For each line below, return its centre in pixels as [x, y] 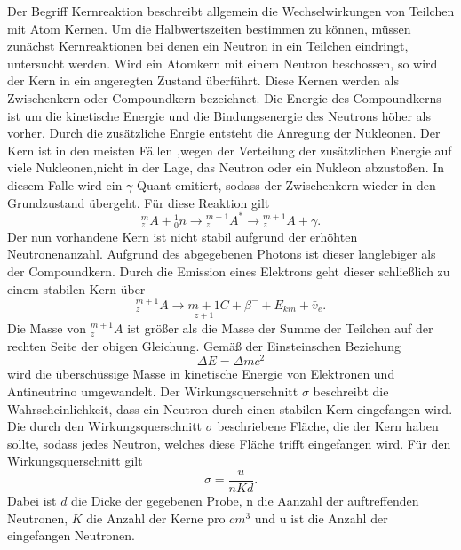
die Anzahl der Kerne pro [156, 518]
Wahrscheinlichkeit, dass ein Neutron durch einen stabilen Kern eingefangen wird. [230, 408]
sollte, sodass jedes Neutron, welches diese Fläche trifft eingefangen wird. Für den [229, 443]
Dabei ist [32, 501]
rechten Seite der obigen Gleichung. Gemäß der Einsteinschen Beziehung [204, 345]
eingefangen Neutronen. [71, 535]
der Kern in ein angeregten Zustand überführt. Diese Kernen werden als [203, 80]
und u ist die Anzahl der [321, 518]
